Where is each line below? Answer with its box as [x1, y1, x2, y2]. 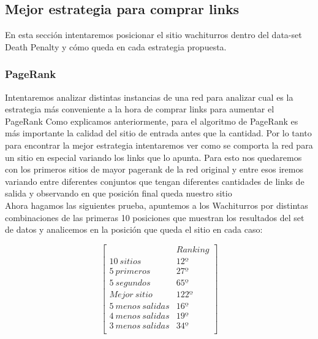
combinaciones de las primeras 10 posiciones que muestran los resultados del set [5, 211, 305, 224]
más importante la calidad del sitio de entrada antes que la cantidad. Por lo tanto [5, 127, 312, 139]
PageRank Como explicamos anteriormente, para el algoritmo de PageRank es [5, 114, 298, 127]
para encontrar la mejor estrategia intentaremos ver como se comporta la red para [5, 138, 313, 151]
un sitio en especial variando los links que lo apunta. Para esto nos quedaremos [5, 150, 302, 163]
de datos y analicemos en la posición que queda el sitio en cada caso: [5, 223, 263, 236]
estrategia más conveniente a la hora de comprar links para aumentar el [5, 103, 274, 115]
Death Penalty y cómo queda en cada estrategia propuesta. [5, 40, 227, 53]
